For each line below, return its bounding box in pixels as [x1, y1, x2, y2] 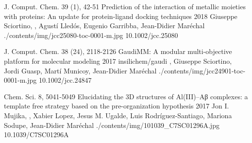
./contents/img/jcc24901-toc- [159, 65, 246, 75]
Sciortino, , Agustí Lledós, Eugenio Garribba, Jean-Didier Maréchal [4, 20, 205, 31]
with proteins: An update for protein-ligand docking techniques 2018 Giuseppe [4, 11, 237, 21]
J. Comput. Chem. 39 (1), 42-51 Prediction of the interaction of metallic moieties [4, 1, 246, 11]
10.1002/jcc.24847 [38, 75, 92, 85]
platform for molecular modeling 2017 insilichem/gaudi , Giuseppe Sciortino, [4, 55, 232, 66]
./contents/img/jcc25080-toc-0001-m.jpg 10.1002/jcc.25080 [4, 30, 178, 40]
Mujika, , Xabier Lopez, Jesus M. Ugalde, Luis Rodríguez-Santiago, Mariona [4, 110, 232, 120]
